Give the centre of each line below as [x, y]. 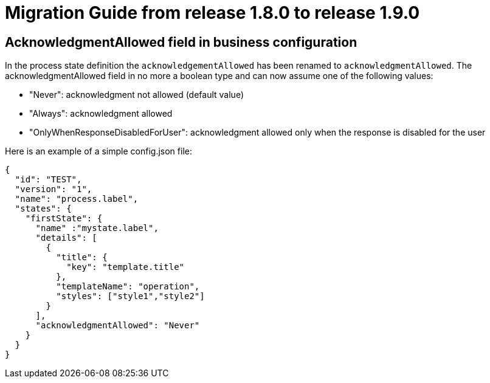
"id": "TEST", [48, 180]
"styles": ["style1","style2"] [130, 296]
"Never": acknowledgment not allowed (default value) [137, 95]
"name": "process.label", [77, 199]
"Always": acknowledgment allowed [101, 114]
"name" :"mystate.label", [97, 228]
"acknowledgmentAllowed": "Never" [118, 326]
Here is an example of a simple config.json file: [98, 151]
